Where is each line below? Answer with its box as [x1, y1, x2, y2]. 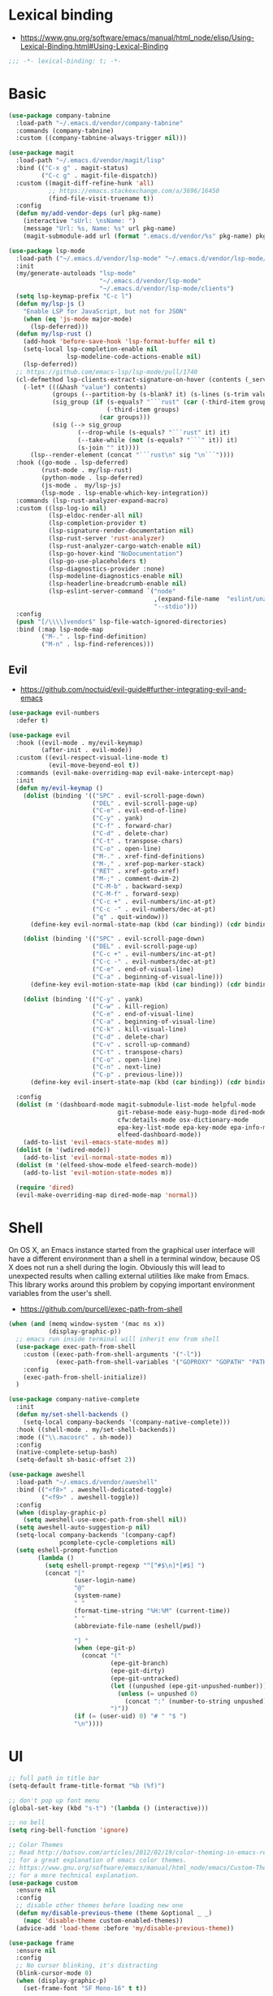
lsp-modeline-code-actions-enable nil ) [66, 352, 201, 361]
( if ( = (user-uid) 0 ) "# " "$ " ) [73, 1712, 187, 1721]
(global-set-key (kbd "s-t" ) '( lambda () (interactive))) [8, 1804, 209, 1812]
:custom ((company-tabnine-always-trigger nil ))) [15, 134, 187, 142]
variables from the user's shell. [8, 1289, 112, 1298]
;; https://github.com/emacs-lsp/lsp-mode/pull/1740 [15, 368, 198, 376]
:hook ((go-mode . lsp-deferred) [15, 458, 129, 467]
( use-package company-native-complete [8, 1395, 140, 1403]
